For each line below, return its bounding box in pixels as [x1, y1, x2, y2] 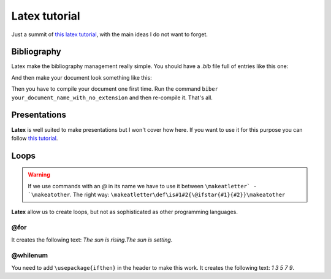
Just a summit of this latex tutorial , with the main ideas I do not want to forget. [11, 31, 208, 38]
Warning [28, 171, 50, 178]
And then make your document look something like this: [11, 74, 153, 81]
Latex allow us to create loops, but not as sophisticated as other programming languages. [11, 208, 238, 215]
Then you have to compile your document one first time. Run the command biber [11, 85, 219, 93]
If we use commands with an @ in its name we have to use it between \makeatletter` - [28, 182, 257, 189]
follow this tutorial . [11, 134, 58, 142]
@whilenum [11, 251, 48, 260]
